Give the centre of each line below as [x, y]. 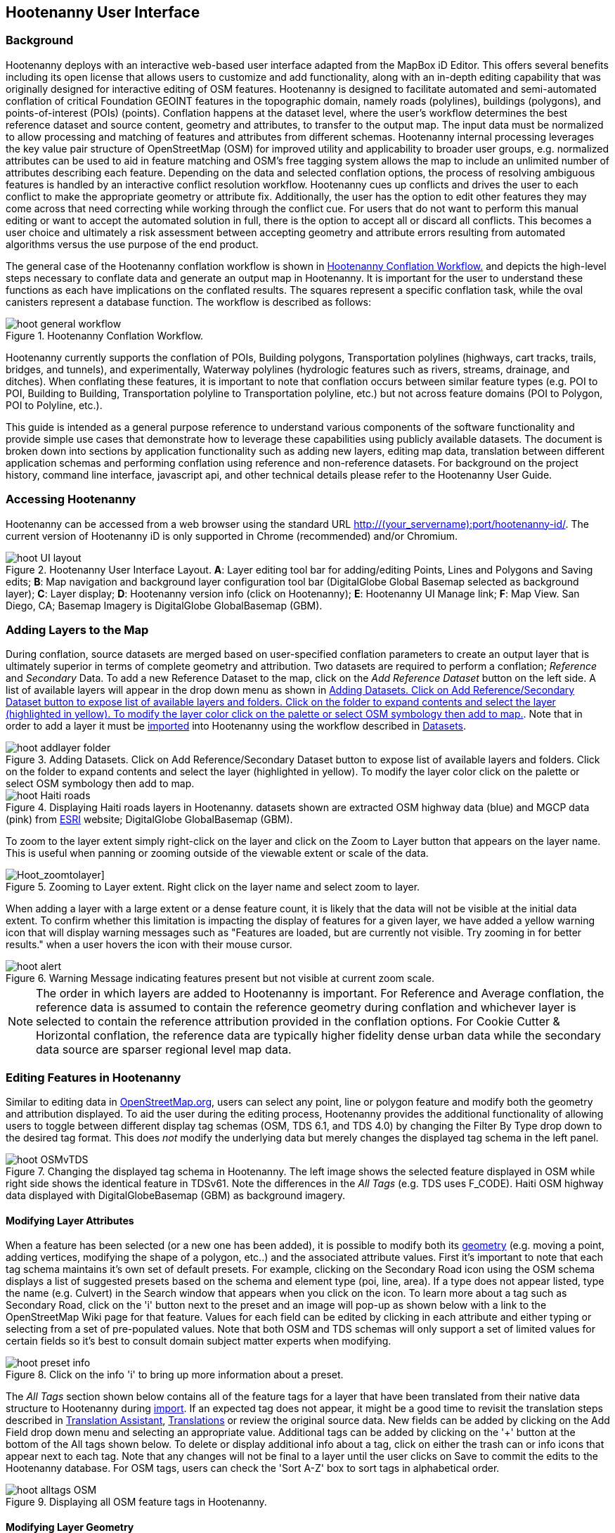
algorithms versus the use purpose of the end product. [132, 244]
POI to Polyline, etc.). [54, 405]
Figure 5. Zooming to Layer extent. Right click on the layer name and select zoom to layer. [213, 887]
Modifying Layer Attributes [70, 1220]
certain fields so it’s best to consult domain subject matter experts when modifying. [199, 1341]
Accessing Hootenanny [71, 499]
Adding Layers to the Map [77, 629]
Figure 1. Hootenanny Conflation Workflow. [105, 335]
